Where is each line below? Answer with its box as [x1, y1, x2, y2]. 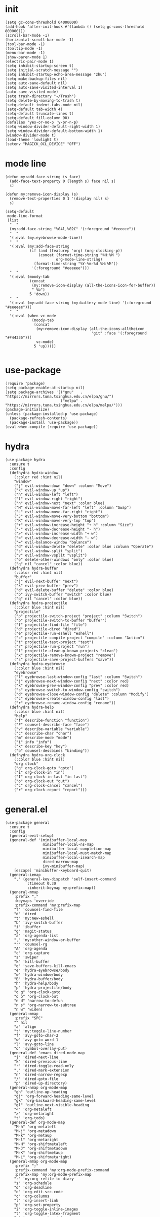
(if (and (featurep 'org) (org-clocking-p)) [29, 248, 122, 253]
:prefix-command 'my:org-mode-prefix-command [14, 1167, 110, 1172]
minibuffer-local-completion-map [42, 846, 112, 851]
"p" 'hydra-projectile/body [14, 985, 72, 990]
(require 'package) [5, 381, 45, 386]
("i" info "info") [14, 740, 52, 744]
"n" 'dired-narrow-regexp [14, 1072, 68, 1077]
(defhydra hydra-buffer [9, 566, 58, 571]
